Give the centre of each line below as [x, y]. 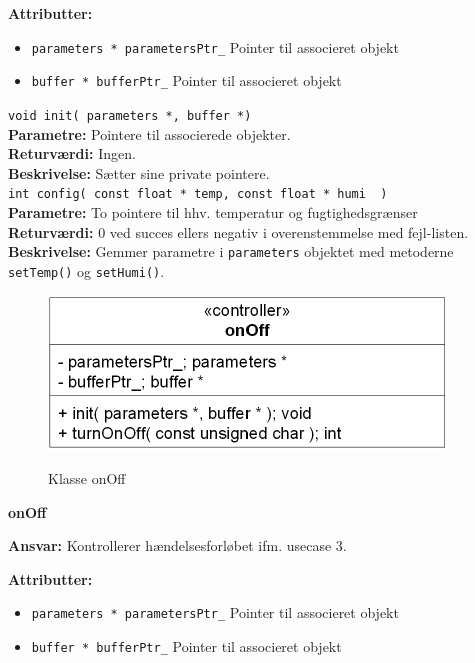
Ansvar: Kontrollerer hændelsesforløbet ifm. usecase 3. [177, 545]
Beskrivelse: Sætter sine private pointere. [139, 172]
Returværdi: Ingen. [72, 153]
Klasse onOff [87, 478]
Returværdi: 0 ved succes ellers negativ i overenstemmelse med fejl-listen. [238, 231]
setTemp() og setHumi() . [86, 270]
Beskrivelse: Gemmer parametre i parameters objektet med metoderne [231, 251]
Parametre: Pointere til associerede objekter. [149, 133]
